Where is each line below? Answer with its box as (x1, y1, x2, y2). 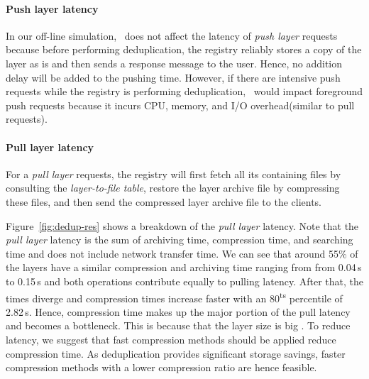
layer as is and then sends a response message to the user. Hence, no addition (6, 55, 343, 70)
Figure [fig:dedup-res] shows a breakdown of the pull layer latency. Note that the (6, 218, 359, 233)
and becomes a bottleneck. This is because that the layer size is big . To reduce (6, 318, 351, 333)
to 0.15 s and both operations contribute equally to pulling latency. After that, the (6, 273, 363, 288)
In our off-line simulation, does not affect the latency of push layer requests (6, 28, 338, 43)
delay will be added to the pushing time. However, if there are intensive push (6, 70, 341, 84)
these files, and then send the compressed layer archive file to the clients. (6, 194, 322, 209)
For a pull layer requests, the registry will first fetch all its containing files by (6, 166, 341, 181)
